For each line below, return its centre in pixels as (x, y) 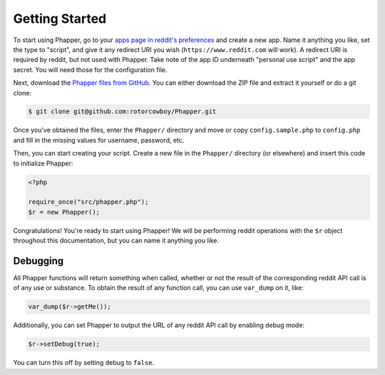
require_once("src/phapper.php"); (88, 202)
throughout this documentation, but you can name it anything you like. (116, 241)
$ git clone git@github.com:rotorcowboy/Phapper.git (122, 112)
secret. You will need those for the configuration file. (90, 70)
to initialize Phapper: (43, 163)
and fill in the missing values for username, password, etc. (99, 140)
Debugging (38, 261)
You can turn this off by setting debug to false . (84, 363)
